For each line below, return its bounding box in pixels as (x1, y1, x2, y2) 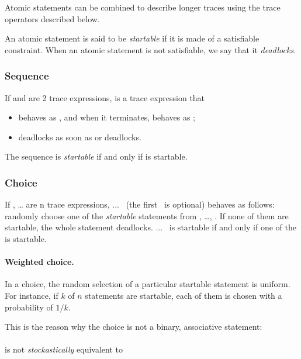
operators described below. (5, 12, 100, 25)
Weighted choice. (5, 256, 74, 268)
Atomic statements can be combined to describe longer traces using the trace (5, 1, 281, 13)
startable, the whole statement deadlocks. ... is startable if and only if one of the (5, 221, 297, 233)
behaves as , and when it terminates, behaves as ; (18, 111, 195, 123)
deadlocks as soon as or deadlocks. (18, 130, 141, 143)
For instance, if (5, 289, 58, 301)
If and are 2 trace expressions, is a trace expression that (5, 91, 205, 103)
